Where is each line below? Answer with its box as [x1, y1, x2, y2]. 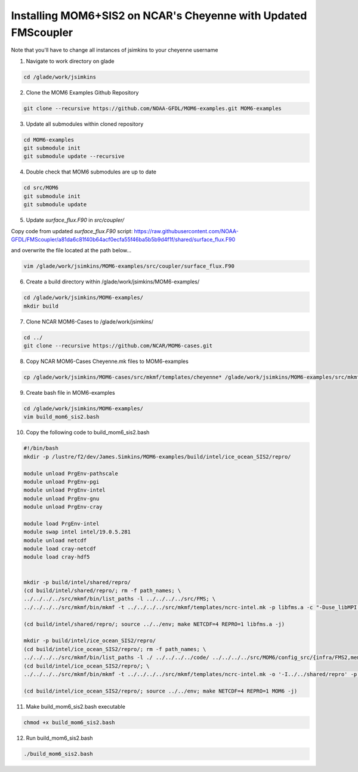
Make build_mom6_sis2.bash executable [26, 703, 125, 710]
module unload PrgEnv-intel [23, 487, 106, 493]
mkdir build [23, 303, 59, 309]
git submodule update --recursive [23, 153, 125, 160]
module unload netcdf [23, 537, 87, 544]
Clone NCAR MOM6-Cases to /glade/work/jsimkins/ [26, 318, 154, 325]
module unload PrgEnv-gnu [23, 495, 100, 502]
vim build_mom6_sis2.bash [23, 413, 100, 420]
